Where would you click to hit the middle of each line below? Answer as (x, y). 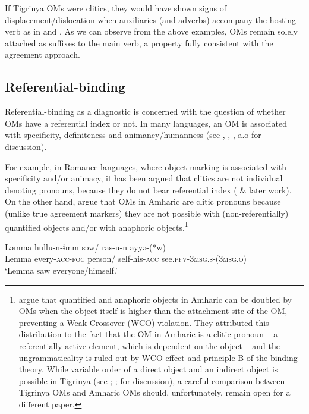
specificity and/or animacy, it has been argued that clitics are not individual (144, 178)
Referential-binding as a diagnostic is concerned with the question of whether (145, 112)
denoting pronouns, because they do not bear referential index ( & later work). (148, 189)
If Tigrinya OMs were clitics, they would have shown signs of (116, 8)
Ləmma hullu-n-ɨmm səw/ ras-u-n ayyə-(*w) (86, 247)
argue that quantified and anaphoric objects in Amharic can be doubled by (155, 299)
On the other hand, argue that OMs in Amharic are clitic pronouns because (143, 201)
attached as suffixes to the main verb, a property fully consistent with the (139, 43)
